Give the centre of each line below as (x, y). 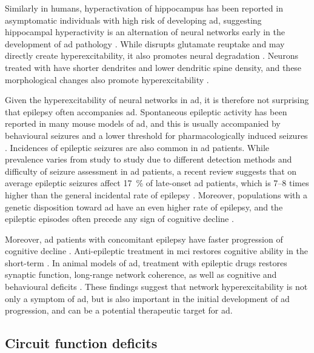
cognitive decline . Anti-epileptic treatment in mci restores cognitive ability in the (156, 251)
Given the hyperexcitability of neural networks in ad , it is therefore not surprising (157, 100)
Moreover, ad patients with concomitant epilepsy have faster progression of (144, 239)
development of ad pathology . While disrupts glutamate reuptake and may (145, 43)
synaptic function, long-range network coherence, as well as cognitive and (141, 274)
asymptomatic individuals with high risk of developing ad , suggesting (133, 20)
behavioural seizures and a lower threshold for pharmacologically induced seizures (156, 135)
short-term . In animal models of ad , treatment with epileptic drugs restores (146, 262)
